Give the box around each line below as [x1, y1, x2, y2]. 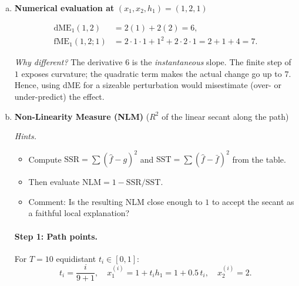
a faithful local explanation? [28, 207, 130, 219]
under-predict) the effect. [14, 90, 105, 102]
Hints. [14, 130, 37, 142]
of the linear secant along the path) [162, 110, 289, 122]
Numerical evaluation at [14, 2, 115, 14]
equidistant [56, 252, 96, 264]
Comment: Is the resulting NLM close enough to [28, 195, 203, 207]
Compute [28, 153, 62, 165]
